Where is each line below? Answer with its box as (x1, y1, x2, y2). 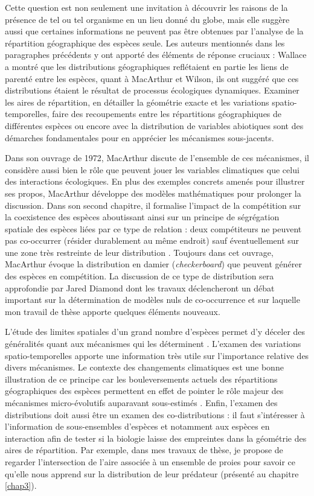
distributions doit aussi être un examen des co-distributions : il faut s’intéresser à (5, 408, 305, 421)
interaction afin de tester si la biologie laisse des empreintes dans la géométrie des (5, 431, 307, 444)
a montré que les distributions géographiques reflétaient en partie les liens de (5, 60, 289, 72)
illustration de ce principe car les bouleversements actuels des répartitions (5, 372, 278, 385)
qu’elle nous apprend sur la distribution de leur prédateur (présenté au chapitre (5, 467, 299, 480)
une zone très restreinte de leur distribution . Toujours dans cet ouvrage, (5, 246, 274, 258)
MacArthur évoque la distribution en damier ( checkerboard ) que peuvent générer (5, 258, 302, 270)
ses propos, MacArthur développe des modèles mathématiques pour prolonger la (5, 186, 301, 199)
